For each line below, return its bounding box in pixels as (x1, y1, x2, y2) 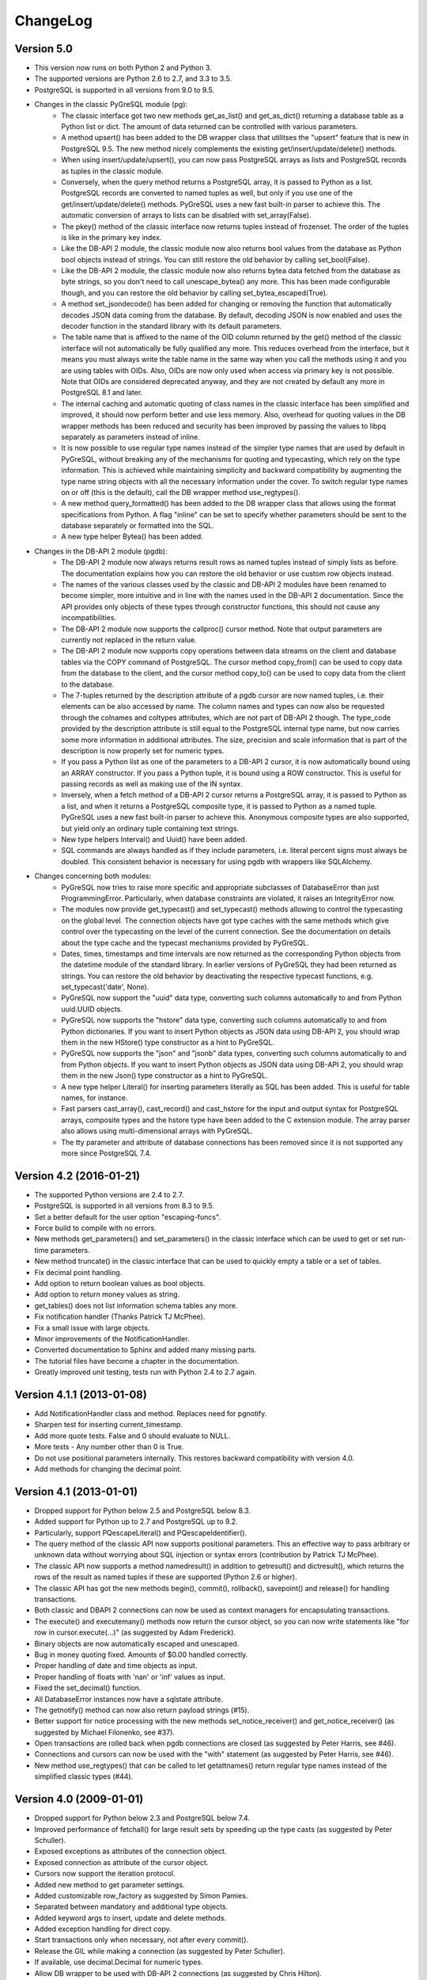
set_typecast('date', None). (61, 982, 149, 992)
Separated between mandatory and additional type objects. (34, 1902, 229, 1912)
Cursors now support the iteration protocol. (34, 1869, 176, 1879)
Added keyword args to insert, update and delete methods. (34, 1913, 227, 1922)
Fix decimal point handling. (34, 1267, 123, 1277)
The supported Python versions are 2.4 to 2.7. (34, 1190, 184, 1199)
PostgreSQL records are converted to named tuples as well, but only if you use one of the (61, 188, 353, 198)
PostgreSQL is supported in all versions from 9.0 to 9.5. (34, 85, 215, 94)
